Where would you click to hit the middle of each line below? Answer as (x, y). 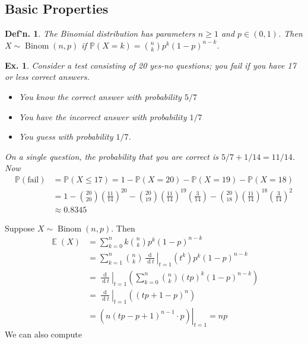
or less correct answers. (47, 77)
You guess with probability (66, 136)
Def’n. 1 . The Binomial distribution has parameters (100, 33)
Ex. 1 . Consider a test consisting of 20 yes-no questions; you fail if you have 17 (150, 65)
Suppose (20, 228)
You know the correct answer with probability (100, 96)
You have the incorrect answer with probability (103, 116)
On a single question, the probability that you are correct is (112, 156)
